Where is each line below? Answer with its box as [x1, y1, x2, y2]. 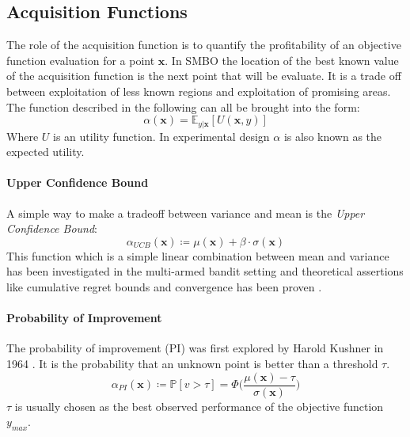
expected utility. [6, 143, 85, 160]
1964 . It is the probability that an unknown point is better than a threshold [6, 355, 378, 371]
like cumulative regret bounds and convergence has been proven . [6, 278, 322, 294]
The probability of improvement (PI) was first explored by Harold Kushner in [6, 340, 384, 356]
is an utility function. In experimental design [52, 127, 270, 144]
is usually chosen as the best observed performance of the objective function [14, 397, 384, 414]
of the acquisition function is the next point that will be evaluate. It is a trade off [6, 67, 401, 84]
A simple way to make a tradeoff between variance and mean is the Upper [6, 204, 365, 221]
